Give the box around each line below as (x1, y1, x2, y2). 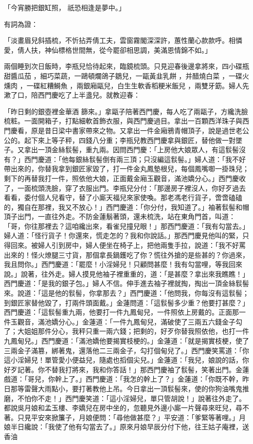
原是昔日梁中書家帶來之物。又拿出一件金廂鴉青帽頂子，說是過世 (31, 125, 235, 135)
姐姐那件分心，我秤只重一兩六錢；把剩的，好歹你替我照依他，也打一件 (24, 326, 249, 336)
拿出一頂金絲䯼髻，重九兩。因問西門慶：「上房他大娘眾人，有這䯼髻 (24, 144, 239, 155)
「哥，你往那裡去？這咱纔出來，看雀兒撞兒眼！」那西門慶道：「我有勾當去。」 (4, 221, 249, 231)
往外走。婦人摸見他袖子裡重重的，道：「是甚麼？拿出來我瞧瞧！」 (41, 268, 249, 279)
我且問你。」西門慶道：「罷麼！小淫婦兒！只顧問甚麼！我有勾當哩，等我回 (4, 259, 235, 269)
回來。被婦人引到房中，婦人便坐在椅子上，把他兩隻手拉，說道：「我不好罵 (10, 240, 246, 250)
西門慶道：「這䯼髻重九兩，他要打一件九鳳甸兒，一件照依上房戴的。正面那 (4, 307, 239, 317)
